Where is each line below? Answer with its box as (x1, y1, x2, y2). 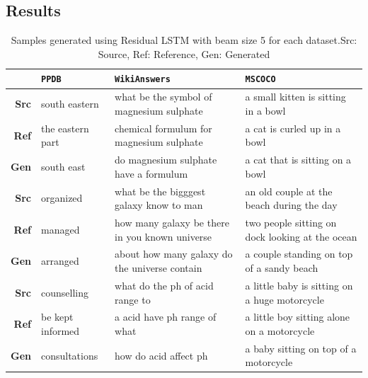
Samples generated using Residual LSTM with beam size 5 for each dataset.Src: (11, 33, 357, 47)
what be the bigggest (115, 183, 206, 198)
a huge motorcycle (245, 292, 324, 307)
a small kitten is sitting (245, 89, 346, 104)
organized (40, 190, 83, 205)
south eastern (40, 96, 99, 111)
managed (40, 222, 80, 236)
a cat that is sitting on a (245, 152, 352, 167)
